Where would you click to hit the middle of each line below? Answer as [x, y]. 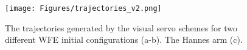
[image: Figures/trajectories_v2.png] [83, 8]
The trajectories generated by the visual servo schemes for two [121, 27]
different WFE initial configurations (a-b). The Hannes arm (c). [124, 39]
